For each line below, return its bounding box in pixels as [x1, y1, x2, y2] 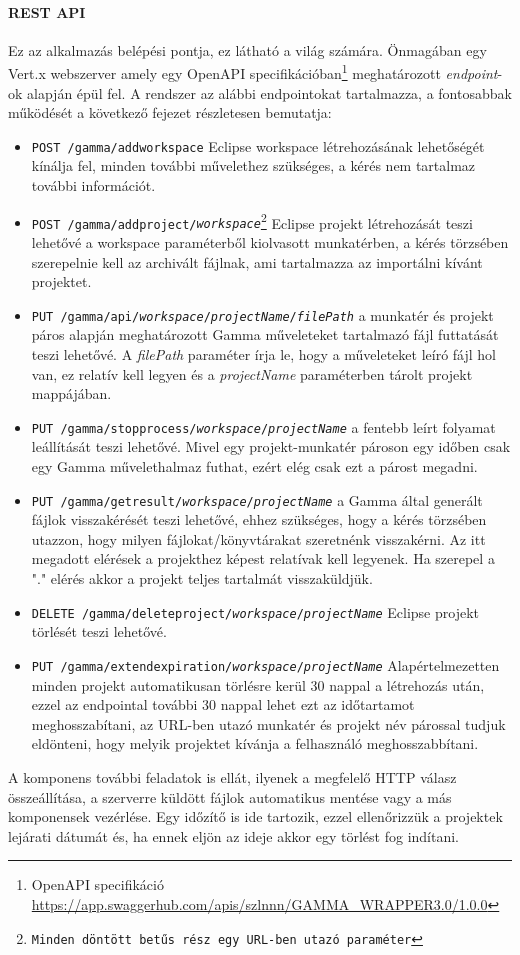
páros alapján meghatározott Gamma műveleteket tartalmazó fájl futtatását [31, 324, 499, 345]
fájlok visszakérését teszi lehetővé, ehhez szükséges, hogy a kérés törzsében [31, 509, 487, 530]
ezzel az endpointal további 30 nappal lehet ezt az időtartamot [31, 694, 415, 715]
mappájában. [31, 383, 112, 404]
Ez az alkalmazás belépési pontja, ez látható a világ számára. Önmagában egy [8, 39, 487, 60]
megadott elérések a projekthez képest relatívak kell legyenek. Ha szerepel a [31, 548, 495, 569]
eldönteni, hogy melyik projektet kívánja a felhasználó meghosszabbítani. [31, 733, 479, 754]
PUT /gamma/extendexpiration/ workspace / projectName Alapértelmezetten [31, 654, 500, 675]
